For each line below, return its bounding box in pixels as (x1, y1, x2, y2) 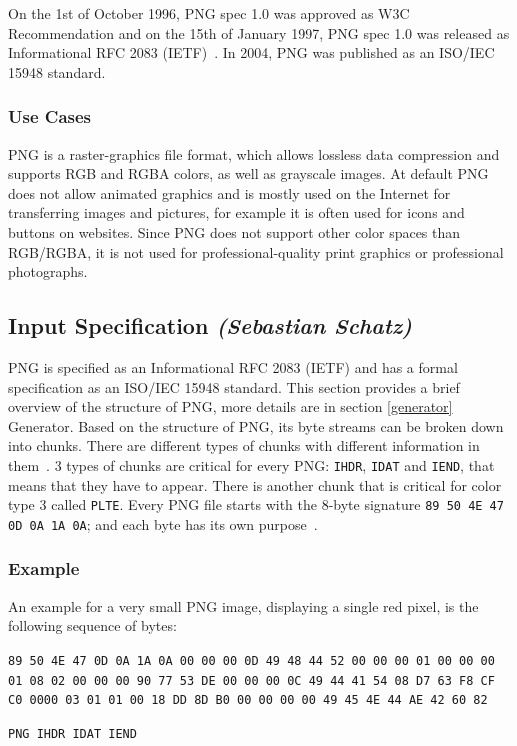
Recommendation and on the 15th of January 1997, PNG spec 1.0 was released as (8, 22, 510, 43)
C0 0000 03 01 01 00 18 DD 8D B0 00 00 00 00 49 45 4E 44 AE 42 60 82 (8, 693, 488, 708)
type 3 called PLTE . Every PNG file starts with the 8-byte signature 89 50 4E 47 (8, 494, 504, 515)
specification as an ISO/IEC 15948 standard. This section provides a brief (8, 376, 460, 397)
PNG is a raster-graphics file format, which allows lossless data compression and (8, 143, 500, 164)
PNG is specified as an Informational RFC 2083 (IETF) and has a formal (8, 356, 458, 377)
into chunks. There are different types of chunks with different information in (8, 435, 480, 456)
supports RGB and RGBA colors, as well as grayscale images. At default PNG (8, 163, 489, 184)
